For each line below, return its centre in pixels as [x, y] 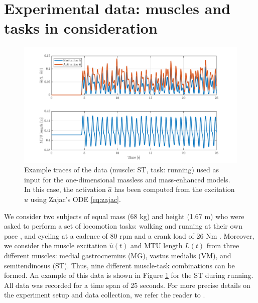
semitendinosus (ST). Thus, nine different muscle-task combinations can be [119, 265]
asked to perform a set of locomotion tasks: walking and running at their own [123, 226]
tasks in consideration [81, 28]
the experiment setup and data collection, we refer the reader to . [105, 295]
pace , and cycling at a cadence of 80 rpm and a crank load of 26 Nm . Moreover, [129, 235]
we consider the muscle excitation [56, 245]
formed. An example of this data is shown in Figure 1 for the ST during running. [129, 275]
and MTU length [156, 245]
